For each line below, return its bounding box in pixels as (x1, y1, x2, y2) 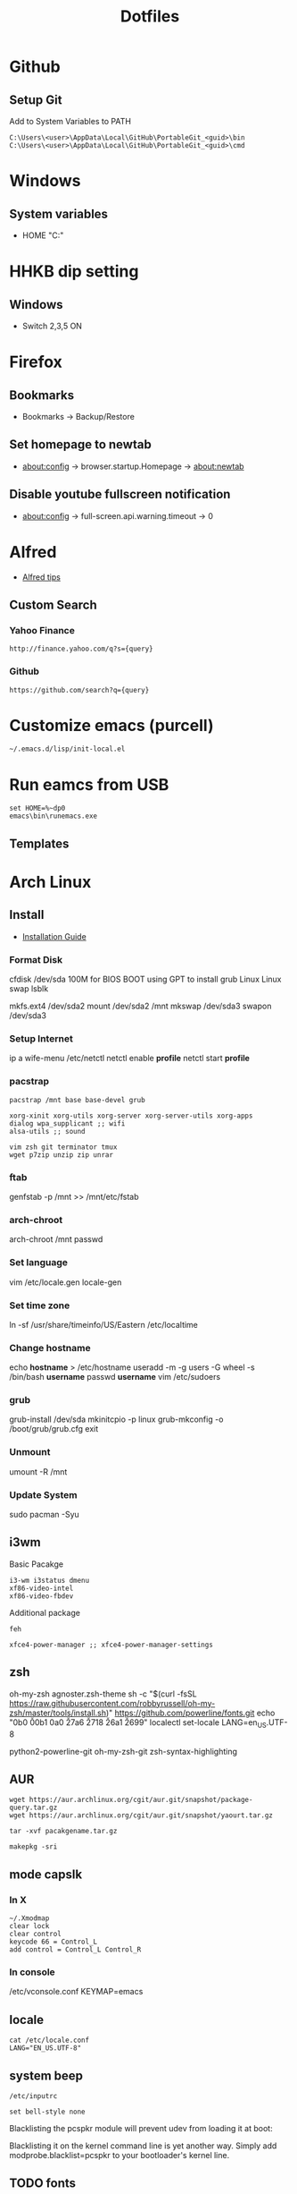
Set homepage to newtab (9, 437, 152, 453)
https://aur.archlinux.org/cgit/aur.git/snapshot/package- (29, 1796, 253, 1805)
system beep (9, 2068, 83, 2083)
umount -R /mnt (9, 1466, 68, 1477)
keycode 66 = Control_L (9, 1937, 98, 1946)
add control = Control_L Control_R (9, 1945, 142, 1954)
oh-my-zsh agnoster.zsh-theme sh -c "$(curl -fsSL (9, 1688, 198, 1699)
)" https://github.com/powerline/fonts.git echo (105, 1707, 276, 1718)
